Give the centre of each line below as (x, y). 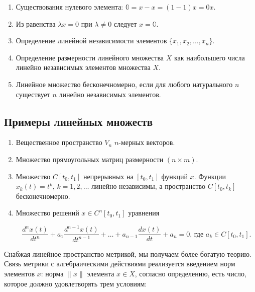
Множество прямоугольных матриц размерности (90, 159)
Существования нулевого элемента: (70, 7)
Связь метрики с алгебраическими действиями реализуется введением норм (120, 264)
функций (174, 176)
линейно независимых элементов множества (83, 67)
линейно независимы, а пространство (149, 186)
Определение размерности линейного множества (90, 57)
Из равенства (36, 23)
